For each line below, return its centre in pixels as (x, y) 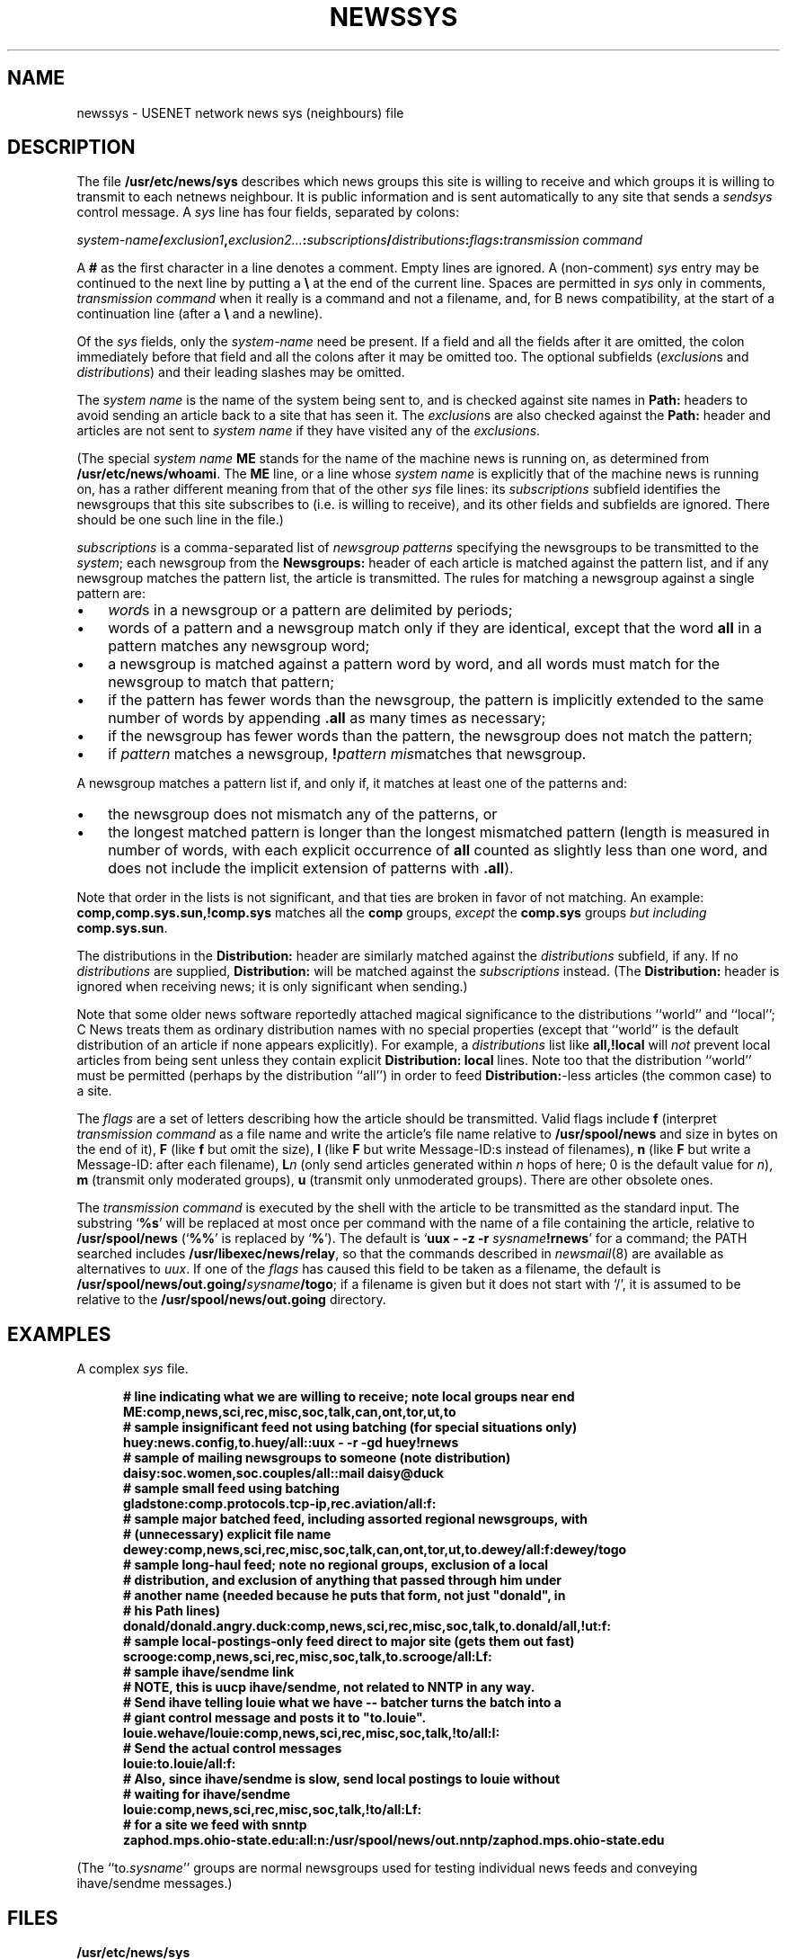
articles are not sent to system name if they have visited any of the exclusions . (309, 431)
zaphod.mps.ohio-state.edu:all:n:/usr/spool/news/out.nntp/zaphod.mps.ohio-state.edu (394, 1840)
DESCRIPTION (71, 148)
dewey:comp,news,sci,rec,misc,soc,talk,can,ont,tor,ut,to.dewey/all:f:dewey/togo (375, 1550)
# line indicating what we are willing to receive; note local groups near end (349, 1397)
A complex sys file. (133, 1369)
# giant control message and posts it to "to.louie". (275, 1718)
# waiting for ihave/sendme (207, 1794)
